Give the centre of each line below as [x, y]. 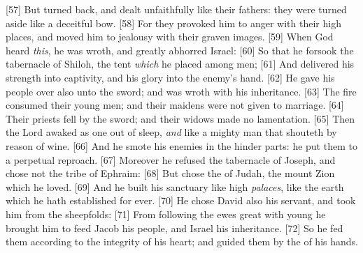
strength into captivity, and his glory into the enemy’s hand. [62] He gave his [170, 77]
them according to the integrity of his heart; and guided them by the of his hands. [182, 242]
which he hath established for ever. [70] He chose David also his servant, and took [181, 200]
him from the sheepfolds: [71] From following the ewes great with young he [166, 214]
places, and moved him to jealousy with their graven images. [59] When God [170, 37]
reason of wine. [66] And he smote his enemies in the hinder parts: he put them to [181, 145]
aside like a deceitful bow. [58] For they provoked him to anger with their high [173, 23]
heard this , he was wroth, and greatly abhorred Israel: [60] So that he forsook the [180, 50]
